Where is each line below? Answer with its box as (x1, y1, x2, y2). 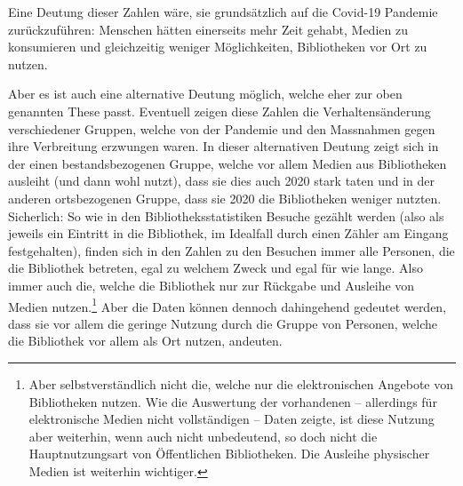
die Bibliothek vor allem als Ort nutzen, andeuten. (8, 331, 283, 350)
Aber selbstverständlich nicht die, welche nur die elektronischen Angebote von (28, 374, 454, 393)
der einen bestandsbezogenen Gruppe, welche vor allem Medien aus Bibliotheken (8, 154, 447, 172)
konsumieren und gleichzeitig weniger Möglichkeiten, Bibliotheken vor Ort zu (8, 37, 427, 56)
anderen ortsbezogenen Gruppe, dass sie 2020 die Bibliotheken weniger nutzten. (8, 188, 442, 207)
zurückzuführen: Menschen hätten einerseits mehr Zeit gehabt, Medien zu (8, 20, 408, 38)
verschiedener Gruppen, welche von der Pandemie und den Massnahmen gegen (8, 119, 435, 138)
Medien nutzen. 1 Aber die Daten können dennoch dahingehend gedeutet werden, (8, 294, 447, 315)
